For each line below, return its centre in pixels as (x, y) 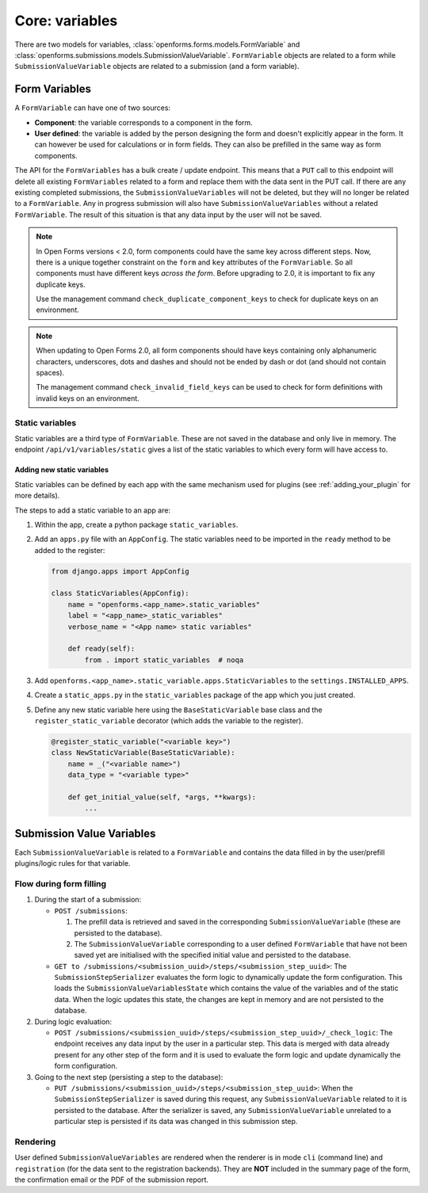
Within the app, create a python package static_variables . (136, 524)
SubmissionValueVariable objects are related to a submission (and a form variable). (157, 67)
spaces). (50, 373)
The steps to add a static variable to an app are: (92, 510)
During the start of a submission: (88, 900)
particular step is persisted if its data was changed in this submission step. (176, 1122)
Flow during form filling (61, 883)
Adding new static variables (62, 470)
